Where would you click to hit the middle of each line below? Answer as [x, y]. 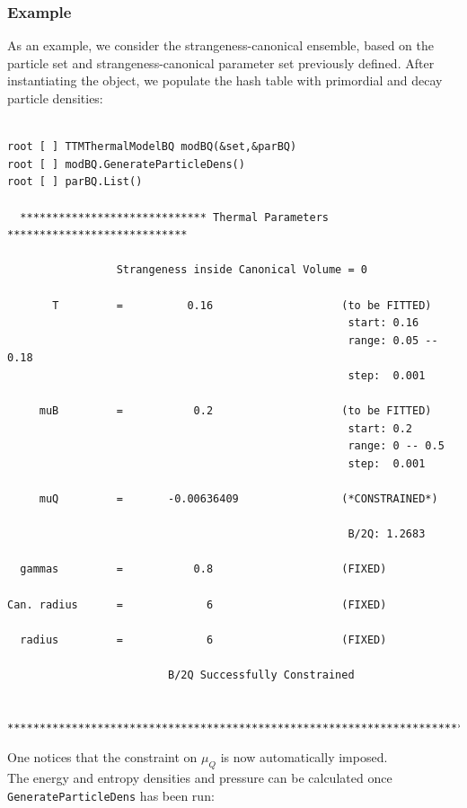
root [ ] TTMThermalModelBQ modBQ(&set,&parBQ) [152, 147]
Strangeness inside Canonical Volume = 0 [242, 270]
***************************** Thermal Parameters [174, 217]
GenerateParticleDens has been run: [111, 795]
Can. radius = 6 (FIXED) [197, 604]
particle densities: [55, 98]
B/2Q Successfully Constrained [261, 675]
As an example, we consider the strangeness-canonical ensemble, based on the [220, 45]
